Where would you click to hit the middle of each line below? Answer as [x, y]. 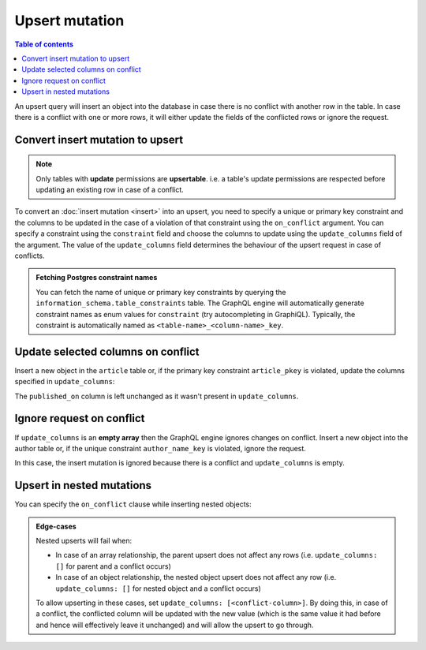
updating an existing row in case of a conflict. [110, 190]
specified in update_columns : [65, 382]
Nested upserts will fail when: [84, 541]
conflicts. [30, 256]
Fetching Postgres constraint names [97, 278]
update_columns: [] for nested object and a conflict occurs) [159, 588]
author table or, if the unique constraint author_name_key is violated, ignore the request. [161, 448]
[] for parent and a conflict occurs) [113, 566]
